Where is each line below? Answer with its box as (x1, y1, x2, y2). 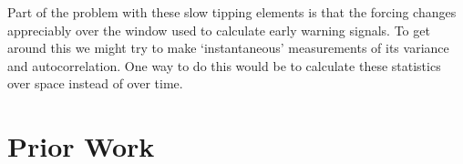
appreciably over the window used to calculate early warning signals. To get (7, 20, 430, 39)
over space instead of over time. (7, 74, 183, 93)
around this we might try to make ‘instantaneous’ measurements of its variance (7, 38, 449, 57)
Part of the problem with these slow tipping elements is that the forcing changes (7, 3, 457, 21)
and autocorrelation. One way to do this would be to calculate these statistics (7, 56, 441, 75)
